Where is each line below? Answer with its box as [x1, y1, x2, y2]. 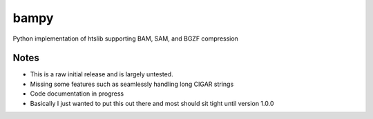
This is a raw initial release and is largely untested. [30, 70, 173, 78]
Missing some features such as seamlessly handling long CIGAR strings [30, 80, 234, 88]
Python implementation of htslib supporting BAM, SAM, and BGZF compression [12, 34, 238, 43]
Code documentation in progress [30, 89, 124, 98]
